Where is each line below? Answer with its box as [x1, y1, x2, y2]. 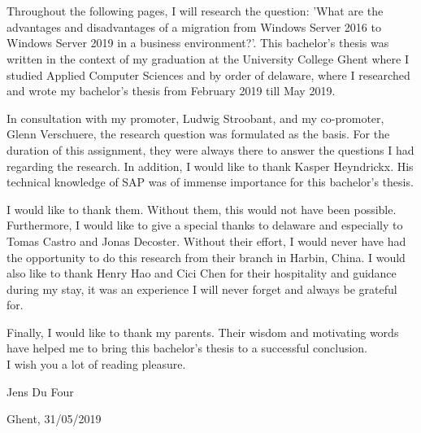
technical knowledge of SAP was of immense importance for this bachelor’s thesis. [7, 173, 414, 190]
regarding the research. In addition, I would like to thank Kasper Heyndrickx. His [7, 157, 414, 174]
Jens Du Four [7, 383, 74, 400]
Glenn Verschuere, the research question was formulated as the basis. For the [7, 125, 390, 142]
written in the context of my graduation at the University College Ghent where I [7, 50, 409, 67]
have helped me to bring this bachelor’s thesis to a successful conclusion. [7, 339, 367, 356]
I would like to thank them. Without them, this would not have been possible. [7, 200, 397, 217]
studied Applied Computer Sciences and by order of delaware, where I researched [7, 66, 410, 83]
